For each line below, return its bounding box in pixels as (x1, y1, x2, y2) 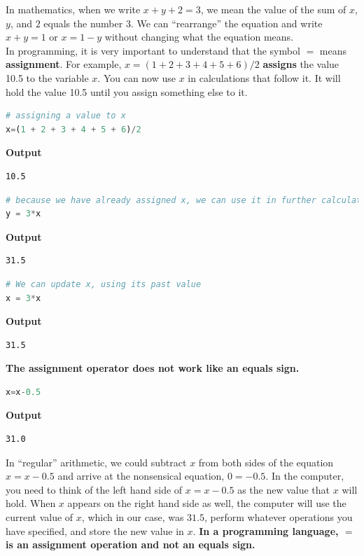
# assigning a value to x (6, 111, 126, 121)
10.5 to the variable (6, 70, 89, 85)
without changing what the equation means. (104, 29, 294, 44)
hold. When (6, 496, 56, 510)
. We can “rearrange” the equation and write (130, 15, 323, 30)
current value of (6, 510, 73, 524)
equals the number (43, 15, 123, 30)
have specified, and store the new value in (6, 523, 184, 538)
